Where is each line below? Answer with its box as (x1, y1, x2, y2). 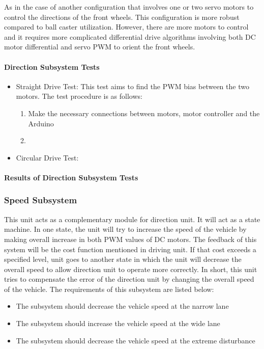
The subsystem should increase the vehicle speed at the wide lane (16, 318, 220, 329)
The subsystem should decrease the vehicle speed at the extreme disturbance (16, 335, 255, 345)
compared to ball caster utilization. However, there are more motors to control (4, 21, 249, 32)
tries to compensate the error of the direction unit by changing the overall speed (4, 274, 254, 284)
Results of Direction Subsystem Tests (4, 172, 138, 182)
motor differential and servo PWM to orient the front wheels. (4, 41, 195, 52)
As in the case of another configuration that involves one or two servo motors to (4, 2, 254, 12)
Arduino (28, 118, 54, 128)
